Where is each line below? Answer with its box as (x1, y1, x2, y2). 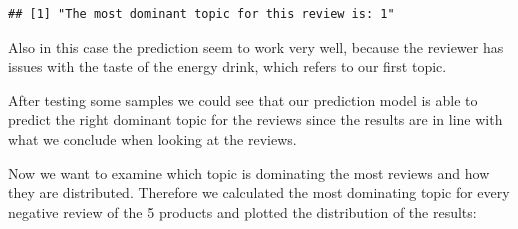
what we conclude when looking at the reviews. (8, 128, 297, 149)
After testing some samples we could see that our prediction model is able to (8, 89, 478, 110)
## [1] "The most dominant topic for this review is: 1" (8, 7, 395, 21)
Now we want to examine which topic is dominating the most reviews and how (8, 162, 490, 183)
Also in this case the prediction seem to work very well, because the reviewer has (8, 36, 504, 57)
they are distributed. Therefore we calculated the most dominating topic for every (8, 182, 510, 203)
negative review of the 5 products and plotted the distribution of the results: (8, 201, 477, 222)
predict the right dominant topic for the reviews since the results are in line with (8, 109, 503, 130)
